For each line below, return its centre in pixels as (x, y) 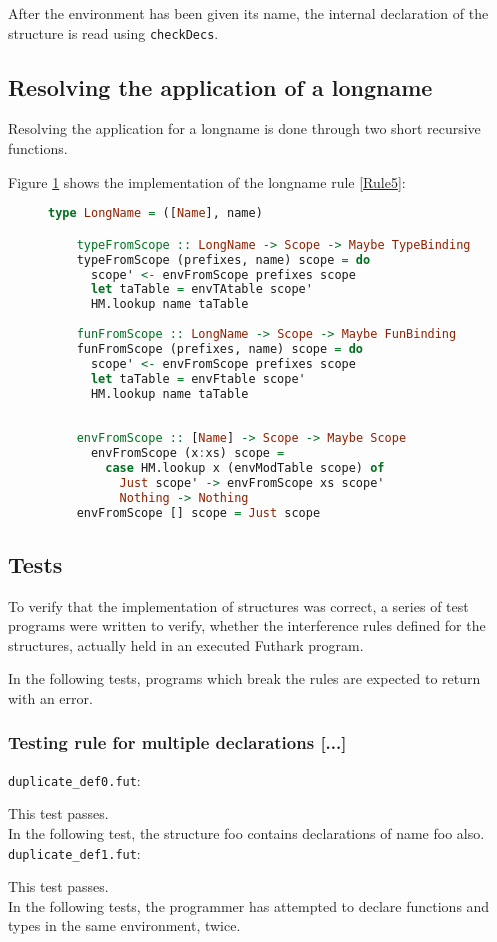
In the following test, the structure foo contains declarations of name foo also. (246, 833)
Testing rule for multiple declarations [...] (177, 742)
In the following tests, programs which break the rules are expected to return (244, 678)
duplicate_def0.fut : (74, 779)
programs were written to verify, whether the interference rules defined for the (247, 625)
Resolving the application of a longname (220, 86)
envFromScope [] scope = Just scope (198, 512)
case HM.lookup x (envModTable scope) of (245, 467)
